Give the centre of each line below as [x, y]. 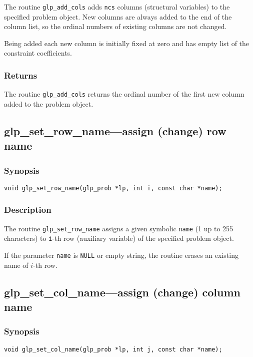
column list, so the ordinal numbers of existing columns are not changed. [115, 26]
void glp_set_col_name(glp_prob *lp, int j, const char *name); [113, 349]
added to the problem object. [49, 103]
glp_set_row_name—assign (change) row [115, 130]
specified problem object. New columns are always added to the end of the [118, 16]
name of [16, 265]
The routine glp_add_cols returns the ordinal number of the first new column [124, 94]
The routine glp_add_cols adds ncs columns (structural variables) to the [117, 7]
